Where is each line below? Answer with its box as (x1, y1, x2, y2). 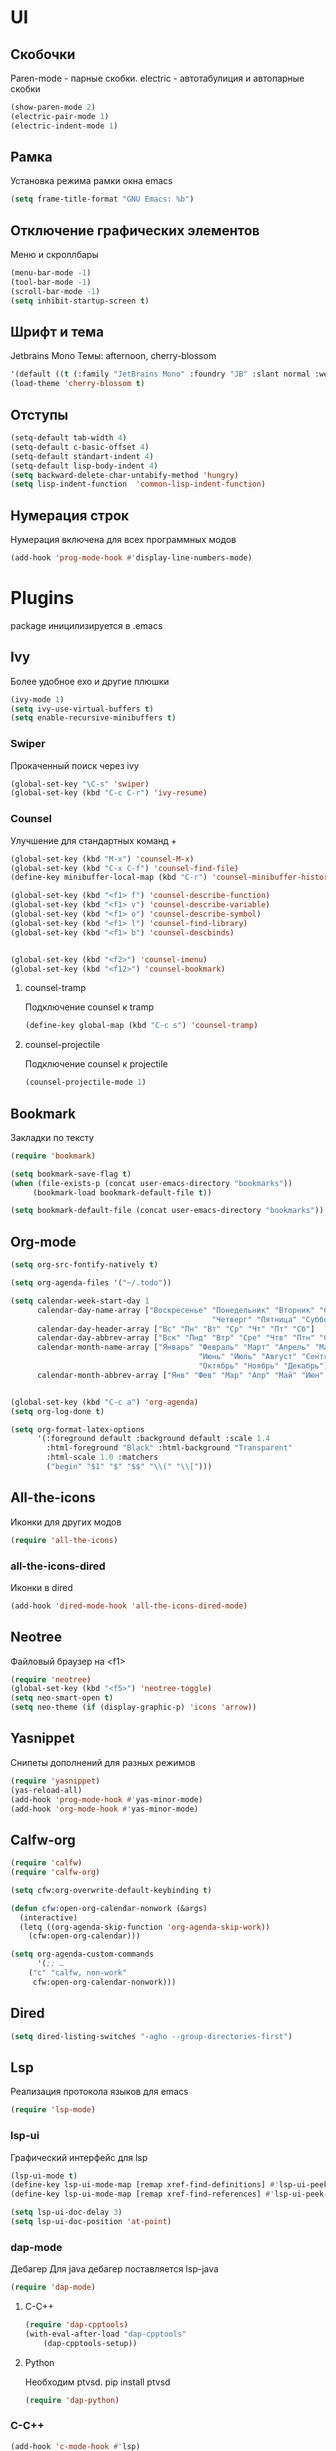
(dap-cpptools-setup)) (43, 2338, 138, 2348)
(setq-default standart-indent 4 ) (10, 451, 155, 461)
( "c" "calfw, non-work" (28, 1968, 128, 1978)
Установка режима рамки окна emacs (10, 175, 173, 187)
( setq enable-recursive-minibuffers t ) (10, 713, 177, 723)
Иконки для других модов (10, 1516, 122, 1528)
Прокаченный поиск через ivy (10, 759, 140, 771)
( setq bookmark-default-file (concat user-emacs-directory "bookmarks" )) (10, 1206, 325, 1216)
